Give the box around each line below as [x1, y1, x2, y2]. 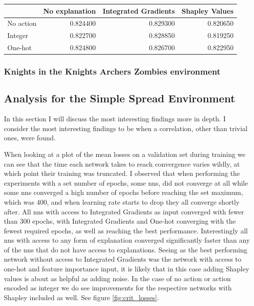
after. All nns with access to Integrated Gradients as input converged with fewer [4, 206, 244, 216]
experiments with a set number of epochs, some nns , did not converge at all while [4, 177, 248, 188]
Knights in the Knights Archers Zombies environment [4, 65, 221, 77]
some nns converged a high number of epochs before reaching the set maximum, [4, 187, 243, 197]
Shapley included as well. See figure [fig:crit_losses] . [4, 292, 159, 302]
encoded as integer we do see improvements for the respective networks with [4, 283, 232, 293]
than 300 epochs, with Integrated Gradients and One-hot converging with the [4, 216, 236, 226]
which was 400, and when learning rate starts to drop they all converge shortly [4, 196, 240, 207]
